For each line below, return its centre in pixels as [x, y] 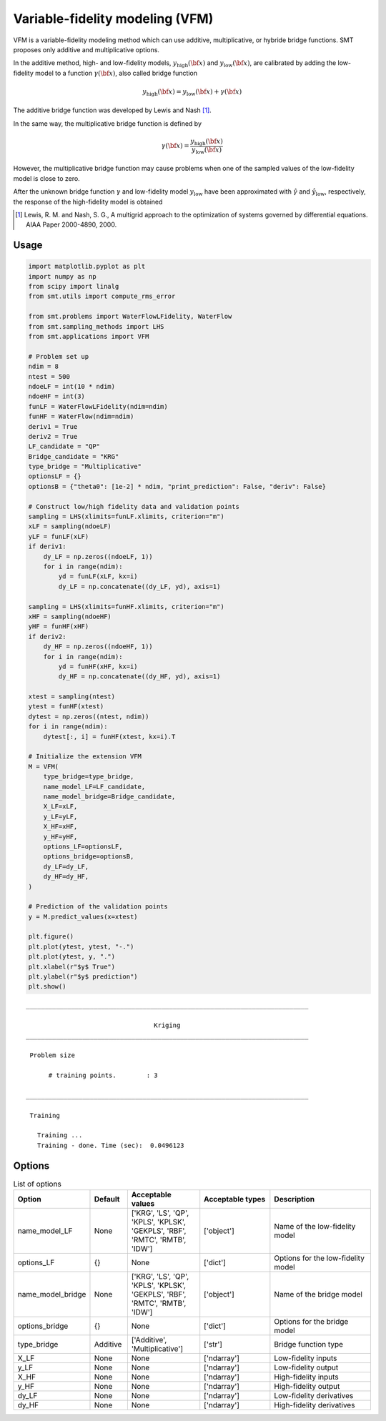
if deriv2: [47, 637]
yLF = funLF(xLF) [59, 536]
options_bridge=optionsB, [89, 857]
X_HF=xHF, [60, 827]
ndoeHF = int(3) [57, 396]
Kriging [167, 1025]
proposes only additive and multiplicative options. [86, 49]
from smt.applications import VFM [89, 337]
